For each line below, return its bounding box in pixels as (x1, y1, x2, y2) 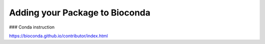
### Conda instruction (9, 24, 55, 30)
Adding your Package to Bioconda (9, 7, 151, 18)
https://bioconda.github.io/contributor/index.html (9, 33, 108, 39)
